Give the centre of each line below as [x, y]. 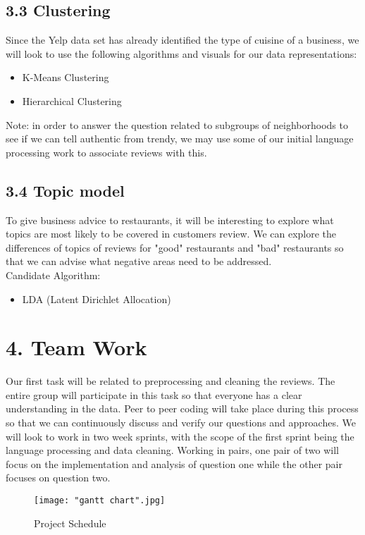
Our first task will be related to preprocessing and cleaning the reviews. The [171, 381]
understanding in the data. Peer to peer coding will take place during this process [182, 408]
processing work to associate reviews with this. [106, 152]
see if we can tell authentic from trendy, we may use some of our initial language [180, 139]
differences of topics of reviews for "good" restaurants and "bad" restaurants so [175, 247]
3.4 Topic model [65, 190]
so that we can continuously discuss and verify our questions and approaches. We [181, 423]
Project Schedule [70, 523]
